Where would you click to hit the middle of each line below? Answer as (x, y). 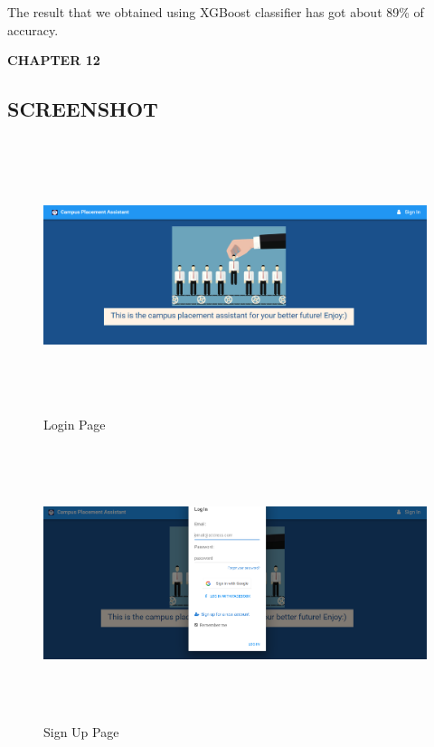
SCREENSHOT (83, 109)
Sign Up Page (81, 732)
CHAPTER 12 (54, 60)
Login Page (75, 424)
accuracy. (33, 29)
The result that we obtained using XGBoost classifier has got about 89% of (216, 12)
